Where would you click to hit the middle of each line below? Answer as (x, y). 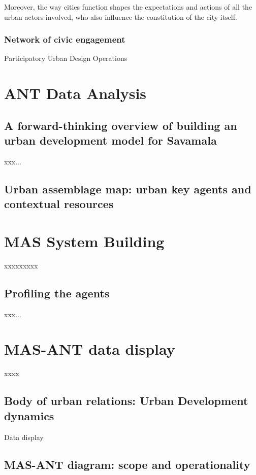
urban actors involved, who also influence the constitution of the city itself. (121, 16)
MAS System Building (84, 241)
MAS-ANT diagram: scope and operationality (127, 464)
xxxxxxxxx (21, 265)
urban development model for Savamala (110, 140)
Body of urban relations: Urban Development (126, 401)
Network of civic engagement (65, 39)
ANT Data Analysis (75, 93)
